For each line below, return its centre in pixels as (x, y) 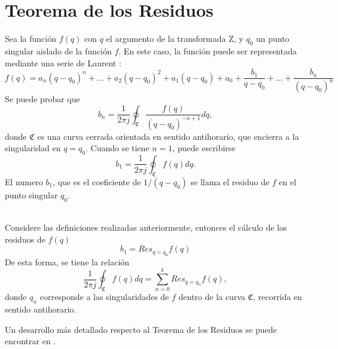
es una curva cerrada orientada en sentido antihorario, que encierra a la (168, 136)
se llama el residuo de (230, 181)
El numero (24, 181)
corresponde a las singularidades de (104, 297)
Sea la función (31, 39)
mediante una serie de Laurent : (63, 62)
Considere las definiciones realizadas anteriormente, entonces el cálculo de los (146, 227)
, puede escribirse (204, 148)
